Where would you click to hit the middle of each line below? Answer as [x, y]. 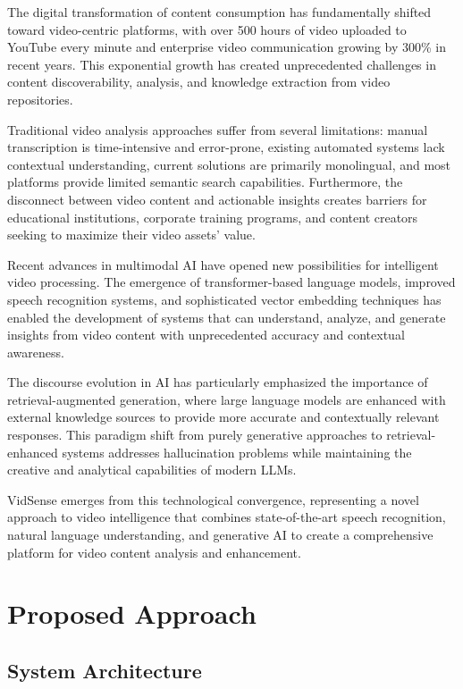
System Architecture [105, 670]
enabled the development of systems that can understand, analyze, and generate [227, 317]
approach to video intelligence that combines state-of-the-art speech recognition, [227, 517]
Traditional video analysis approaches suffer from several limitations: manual [218, 129]
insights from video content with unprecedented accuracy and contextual [206, 335]
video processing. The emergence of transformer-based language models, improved [231, 282]
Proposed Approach [132, 613]
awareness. [36, 352]
